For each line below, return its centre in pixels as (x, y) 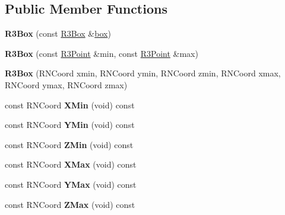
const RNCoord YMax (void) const (71, 184)
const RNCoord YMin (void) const (70, 125)
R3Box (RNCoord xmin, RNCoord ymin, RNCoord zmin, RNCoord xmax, (143, 73)
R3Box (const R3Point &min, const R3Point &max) (102, 53)
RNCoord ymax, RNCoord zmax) (66, 84)
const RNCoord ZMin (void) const (69, 144)
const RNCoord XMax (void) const (71, 164)
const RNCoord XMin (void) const (70, 105)
